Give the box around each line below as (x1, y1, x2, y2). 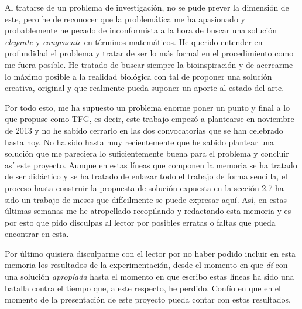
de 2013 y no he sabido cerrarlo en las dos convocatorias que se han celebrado (5, 124, 283, 136)
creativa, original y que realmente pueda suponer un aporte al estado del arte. (5, 82, 284, 94)
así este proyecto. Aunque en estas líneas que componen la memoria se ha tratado (5, 158, 297, 171)
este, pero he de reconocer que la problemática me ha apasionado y (5, 12, 245, 25)
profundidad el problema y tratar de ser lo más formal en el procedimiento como (5, 47, 294, 59)
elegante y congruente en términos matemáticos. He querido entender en (5, 35, 263, 47)
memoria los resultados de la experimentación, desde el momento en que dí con (5, 259, 288, 271)
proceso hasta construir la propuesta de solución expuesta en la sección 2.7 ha (5, 181, 284, 193)
